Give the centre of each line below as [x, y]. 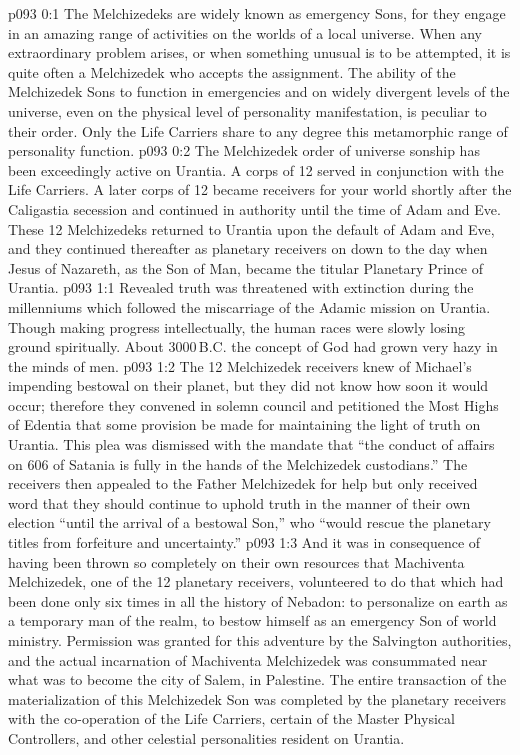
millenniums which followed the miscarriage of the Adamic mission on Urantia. [249, 306]
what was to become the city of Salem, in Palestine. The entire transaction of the [257, 679]
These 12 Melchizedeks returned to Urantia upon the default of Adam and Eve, [251, 228]
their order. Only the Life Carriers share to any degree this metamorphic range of [258, 130]
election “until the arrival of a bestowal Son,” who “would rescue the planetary [249, 522]
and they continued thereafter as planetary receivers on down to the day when [248, 248]
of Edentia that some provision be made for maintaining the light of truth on [244, 424]
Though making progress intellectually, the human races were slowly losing [237, 326]
